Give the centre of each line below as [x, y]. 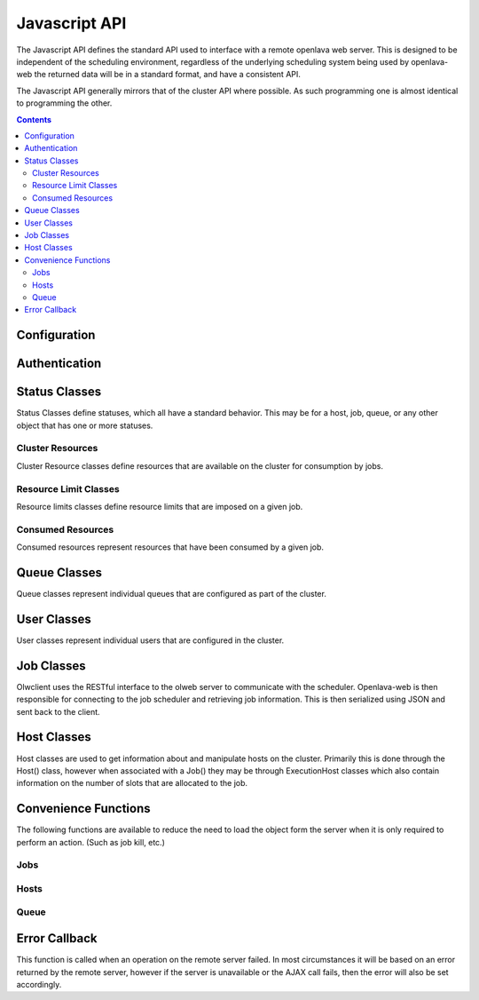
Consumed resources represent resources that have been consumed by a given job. [170, 547]
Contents [34, 119]
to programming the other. [64, 103]
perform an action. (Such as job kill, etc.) [91, 842]
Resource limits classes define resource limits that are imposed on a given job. [160, 506]
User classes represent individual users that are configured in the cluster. [150, 640]
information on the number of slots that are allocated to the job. [132, 783]
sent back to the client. [59, 711]
